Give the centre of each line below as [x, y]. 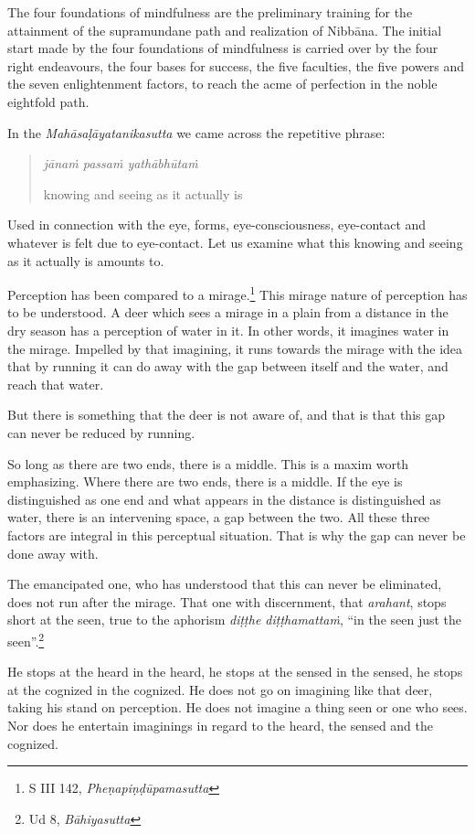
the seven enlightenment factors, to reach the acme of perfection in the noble [222, 84]
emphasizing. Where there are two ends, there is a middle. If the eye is [205, 481]
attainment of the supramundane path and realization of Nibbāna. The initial [225, 30]
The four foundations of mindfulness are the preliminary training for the [210, 12]
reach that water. [56, 384]
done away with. [53, 553]
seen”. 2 [26, 639]
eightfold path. [48, 101]
